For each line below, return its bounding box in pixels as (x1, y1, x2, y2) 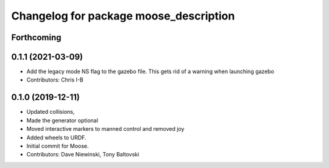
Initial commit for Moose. (26, 142, 89, 149)
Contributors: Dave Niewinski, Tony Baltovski (26, 151, 140, 158)
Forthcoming (11, 32, 62, 43)
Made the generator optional (26, 116, 99, 124)
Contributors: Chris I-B (26, 76, 83, 83)
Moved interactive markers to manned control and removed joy (26, 125, 185, 133)
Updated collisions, (26, 108, 75, 116)
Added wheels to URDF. (26, 134, 87, 141)
